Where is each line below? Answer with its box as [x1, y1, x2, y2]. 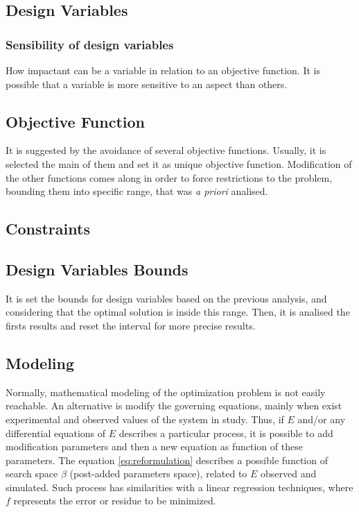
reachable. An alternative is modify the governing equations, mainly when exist [6, 398, 342, 413]
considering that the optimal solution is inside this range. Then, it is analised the [6, 305, 350, 319]
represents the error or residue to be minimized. [13, 493, 216, 508]
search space [6, 466, 58, 481]
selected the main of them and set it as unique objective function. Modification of [6, 156, 352, 171]
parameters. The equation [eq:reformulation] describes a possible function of [6, 452, 328, 467]
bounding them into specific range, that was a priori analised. [6, 184, 268, 198]
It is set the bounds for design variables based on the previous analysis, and [6, 291, 327, 305]
